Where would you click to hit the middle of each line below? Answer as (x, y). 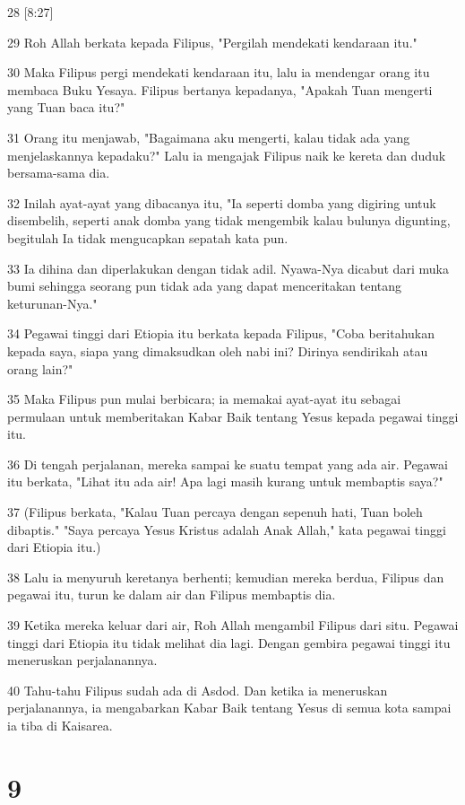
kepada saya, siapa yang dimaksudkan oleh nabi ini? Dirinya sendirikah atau (218, 350)
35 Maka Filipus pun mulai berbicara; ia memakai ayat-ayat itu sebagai (204, 399)
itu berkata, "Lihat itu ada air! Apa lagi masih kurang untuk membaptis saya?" (225, 481)
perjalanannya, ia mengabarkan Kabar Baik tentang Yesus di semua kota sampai (229, 708)
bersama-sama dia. (59, 173)
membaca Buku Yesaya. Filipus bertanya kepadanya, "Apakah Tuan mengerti (220, 89)
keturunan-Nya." (52, 303)
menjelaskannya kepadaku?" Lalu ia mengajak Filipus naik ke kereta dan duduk (227, 155)
